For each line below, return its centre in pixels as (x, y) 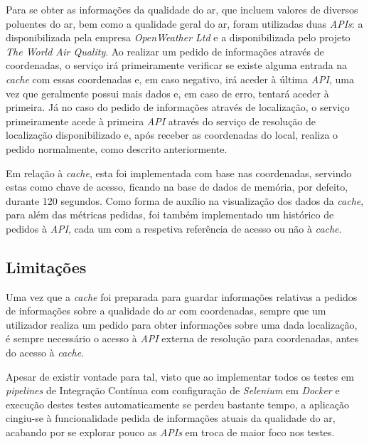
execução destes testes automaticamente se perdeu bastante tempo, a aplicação (178, 404)
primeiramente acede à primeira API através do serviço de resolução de (161, 121)
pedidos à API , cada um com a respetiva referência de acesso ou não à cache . (174, 228)
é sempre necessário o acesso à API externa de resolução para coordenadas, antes (182, 338)
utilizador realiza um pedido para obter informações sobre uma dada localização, (182, 324)
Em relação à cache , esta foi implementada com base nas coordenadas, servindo (179, 173)
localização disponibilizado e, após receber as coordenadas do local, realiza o (172, 135)
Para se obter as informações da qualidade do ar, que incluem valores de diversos (182, 9)
